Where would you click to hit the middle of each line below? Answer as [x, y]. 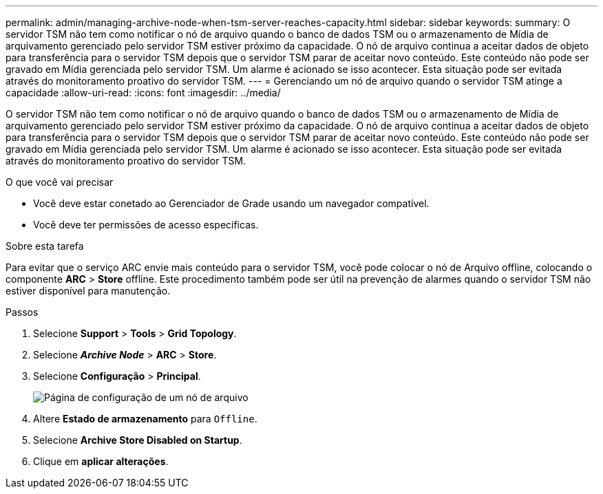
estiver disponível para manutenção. [88, 291]
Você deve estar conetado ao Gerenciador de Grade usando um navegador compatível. [231, 203]
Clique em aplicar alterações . [101, 461]
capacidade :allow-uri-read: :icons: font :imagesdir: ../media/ [143, 93]
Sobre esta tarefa [45, 246]
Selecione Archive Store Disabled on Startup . [138, 440]
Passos [22, 312]
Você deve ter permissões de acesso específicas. [146, 225]
